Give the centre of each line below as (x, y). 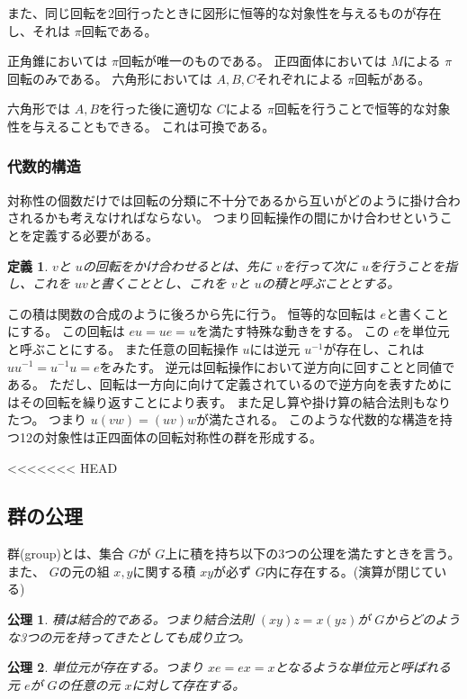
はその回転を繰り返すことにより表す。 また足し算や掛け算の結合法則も (216, 401)
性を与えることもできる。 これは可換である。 (141, 126)
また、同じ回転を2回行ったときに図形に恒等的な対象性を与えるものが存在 (225, 13)
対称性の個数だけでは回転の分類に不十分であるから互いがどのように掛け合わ (234, 200)
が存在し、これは (374, 348)
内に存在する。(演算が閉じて (350, 571)
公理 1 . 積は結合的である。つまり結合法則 (130, 619)
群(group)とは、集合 (66, 554)
